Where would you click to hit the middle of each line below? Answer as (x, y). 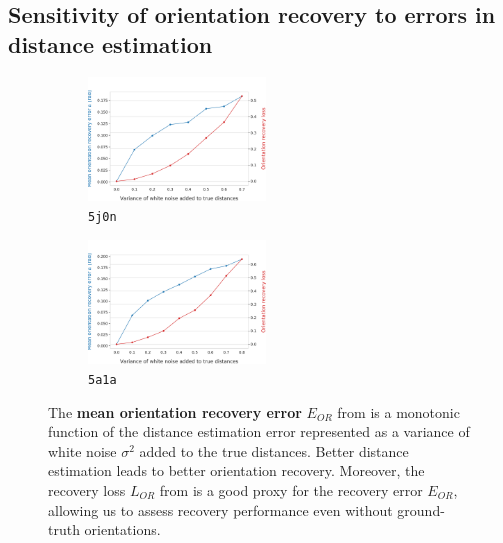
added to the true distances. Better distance (274, 450)
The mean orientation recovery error (175, 411)
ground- (421, 509)
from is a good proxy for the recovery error (291, 489)
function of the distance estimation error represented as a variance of (259, 431)
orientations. (122, 529)
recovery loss (87, 489)
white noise (82, 450)
